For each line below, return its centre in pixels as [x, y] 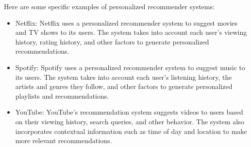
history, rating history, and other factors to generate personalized [112, 41]
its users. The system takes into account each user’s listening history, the [124, 77]
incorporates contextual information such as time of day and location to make [131, 131]
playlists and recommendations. [62, 96]
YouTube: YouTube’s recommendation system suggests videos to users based [129, 112]
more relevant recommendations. [64, 140]
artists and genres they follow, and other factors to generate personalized [124, 86]
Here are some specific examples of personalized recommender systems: [109, 6]
